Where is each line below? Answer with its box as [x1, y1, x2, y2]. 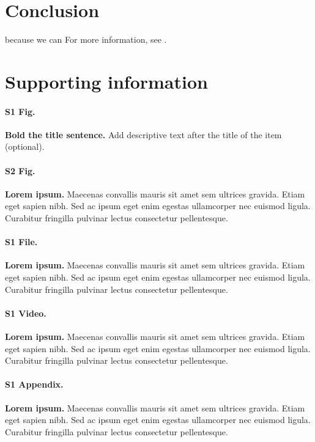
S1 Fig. [5, 105, 35, 117]
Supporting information [5, 68, 208, 94]
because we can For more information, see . [5, 33, 167, 46]
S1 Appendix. [5, 378, 64, 391]
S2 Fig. [5, 164, 35, 177]
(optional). [5, 140, 45, 153]
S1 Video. [5, 306, 46, 319]
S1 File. [5, 235, 38, 248]
